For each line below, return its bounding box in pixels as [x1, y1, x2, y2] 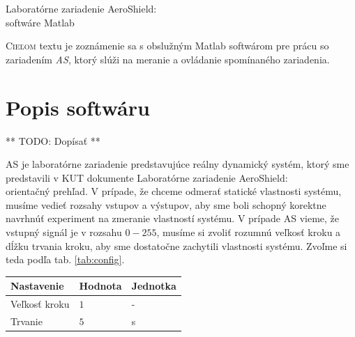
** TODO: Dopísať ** [6, 133, 100, 148]
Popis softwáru [6, 93, 150, 121]
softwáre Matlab [6, 15, 75, 29]
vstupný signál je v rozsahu [6, 225, 122, 240]
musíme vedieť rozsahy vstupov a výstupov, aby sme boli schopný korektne [6, 197, 326, 212]
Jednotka [131, 279, 176, 293]
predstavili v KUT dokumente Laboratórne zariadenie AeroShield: [6, 170, 288, 185]
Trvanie [10, 314, 43, 329]
